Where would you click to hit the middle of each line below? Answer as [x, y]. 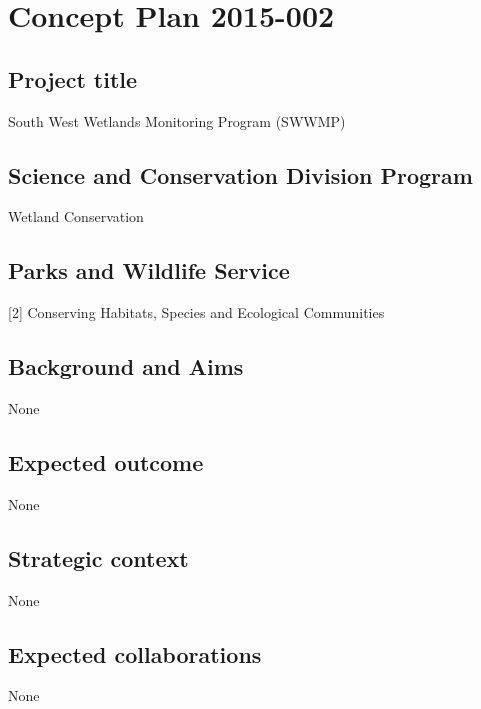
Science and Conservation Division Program [240, 174]
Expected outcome [106, 461]
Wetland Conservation [76, 216]
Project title [73, 78]
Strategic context [98, 557]
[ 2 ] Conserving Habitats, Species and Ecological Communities [196, 312]
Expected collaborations [135, 653]
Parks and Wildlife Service [149, 270]
